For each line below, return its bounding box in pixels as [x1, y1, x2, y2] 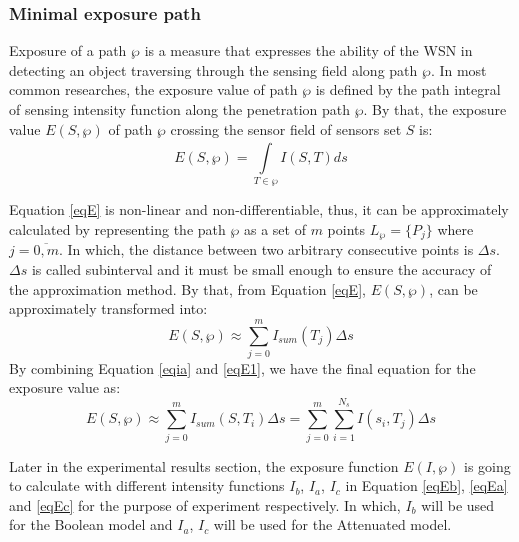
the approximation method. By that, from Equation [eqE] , [9, 278, 366, 299]
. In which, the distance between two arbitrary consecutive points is [58, 239, 474, 260]
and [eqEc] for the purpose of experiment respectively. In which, [9, 494, 401, 515]
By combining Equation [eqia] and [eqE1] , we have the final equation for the [9, 357, 476, 378]
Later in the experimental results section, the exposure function [9, 455, 399, 476]
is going [464, 455, 511, 476]
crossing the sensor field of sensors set [170, 118, 402, 139]
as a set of [244, 218, 306, 239]
